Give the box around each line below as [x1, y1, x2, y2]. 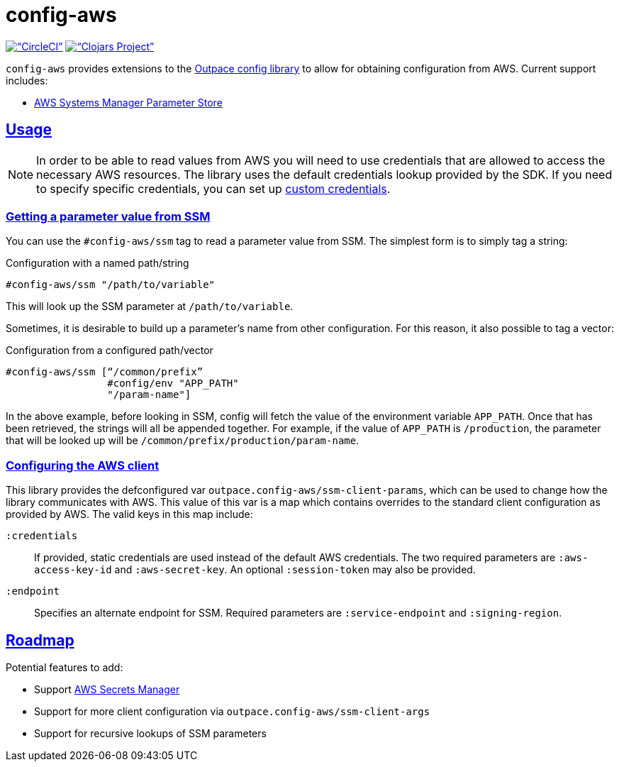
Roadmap [6, 631, 74, 649]
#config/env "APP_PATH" [107, 377, 239, 390]
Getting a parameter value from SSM [6, 209, 211, 224]
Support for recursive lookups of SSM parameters [34, 727, 267, 739]
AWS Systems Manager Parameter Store [34, 96, 223, 109]
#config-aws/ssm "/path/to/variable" [6, 279, 216, 291]
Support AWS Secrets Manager [34, 683, 180, 695]
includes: [6, 74, 48, 87]
